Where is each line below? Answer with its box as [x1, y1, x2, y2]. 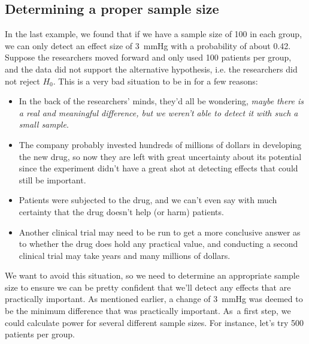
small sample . [19, 118, 69, 131]
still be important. [19, 173, 86, 186]
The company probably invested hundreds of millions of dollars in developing [19, 138, 302, 150]
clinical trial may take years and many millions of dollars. [19, 249, 231, 261]
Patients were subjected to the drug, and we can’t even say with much [19, 194, 277, 206]
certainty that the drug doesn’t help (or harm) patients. [19, 205, 224, 218]
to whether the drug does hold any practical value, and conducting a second [19, 237, 298, 250]
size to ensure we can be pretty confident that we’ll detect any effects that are [5, 280, 291, 293]
